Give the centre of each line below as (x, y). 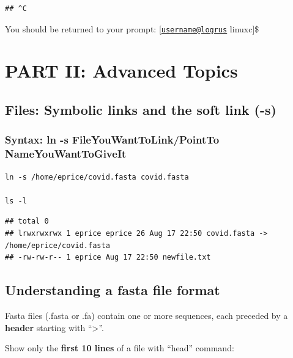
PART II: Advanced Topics (121, 71)
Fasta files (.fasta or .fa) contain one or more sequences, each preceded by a (146, 315)
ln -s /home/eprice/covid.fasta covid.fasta (97, 177)
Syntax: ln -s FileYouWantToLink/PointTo (112, 140)
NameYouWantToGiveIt (66, 154)
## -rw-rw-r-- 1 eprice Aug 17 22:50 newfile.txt (108, 258)
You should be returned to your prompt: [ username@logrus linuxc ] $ (132, 28)
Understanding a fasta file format (113, 290)
